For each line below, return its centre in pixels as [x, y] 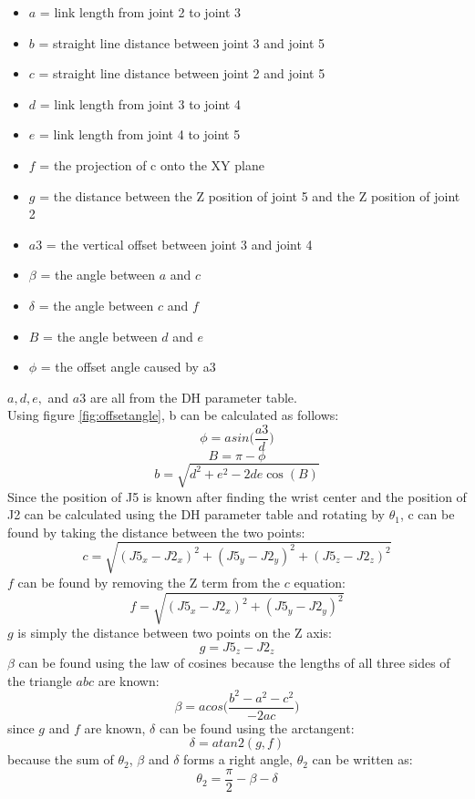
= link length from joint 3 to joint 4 [140, 103]
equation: [320, 582]
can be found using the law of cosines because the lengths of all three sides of [234, 663]
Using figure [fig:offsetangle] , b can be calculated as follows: [173, 415]
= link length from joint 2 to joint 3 [140, 12]
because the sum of [61, 759]
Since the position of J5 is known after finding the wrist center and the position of [237, 496]
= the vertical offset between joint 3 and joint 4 [179, 244]
